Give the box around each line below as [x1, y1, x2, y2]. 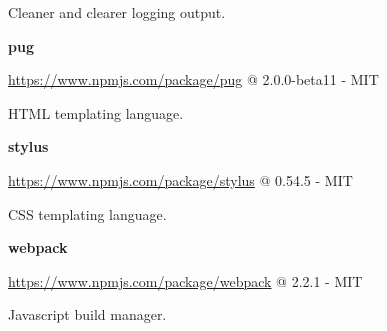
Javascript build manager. [8, 304, 167, 325]
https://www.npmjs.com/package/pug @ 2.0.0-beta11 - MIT [8, 69, 379, 90]
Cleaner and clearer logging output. [8, 2, 226, 22]
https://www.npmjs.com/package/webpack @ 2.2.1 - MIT [8, 270, 363, 291]
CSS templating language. [8, 203, 167, 224]
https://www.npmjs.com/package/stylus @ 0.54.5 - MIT [8, 169, 353, 190]
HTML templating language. [8, 102, 184, 123]
